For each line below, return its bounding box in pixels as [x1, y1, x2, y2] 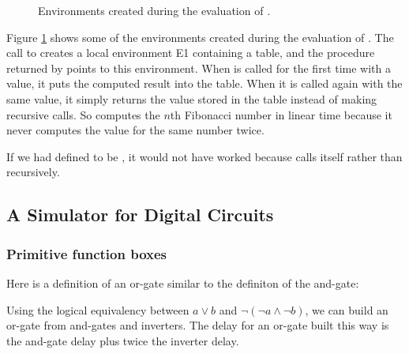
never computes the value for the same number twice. [6, 122, 265, 138]
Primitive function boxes [6, 243, 167, 263]
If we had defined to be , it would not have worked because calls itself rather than [6, 148, 403, 164]
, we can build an [305, 301, 388, 318]
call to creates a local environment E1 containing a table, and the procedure [6, 44, 375, 61]
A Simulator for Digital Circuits [6, 202, 274, 227]
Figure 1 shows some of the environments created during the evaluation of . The [6, 28, 394, 45]
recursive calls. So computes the [6, 106, 160, 122]
